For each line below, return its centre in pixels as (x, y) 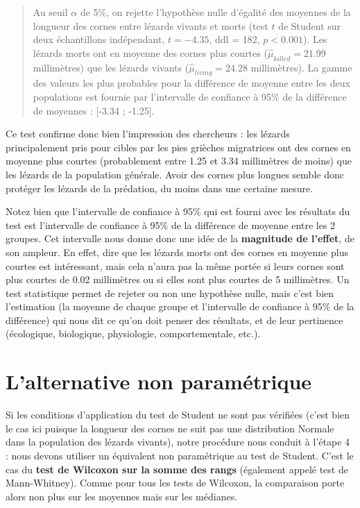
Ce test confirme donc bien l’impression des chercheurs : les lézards (148, 134)
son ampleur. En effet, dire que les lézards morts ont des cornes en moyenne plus (177, 252)
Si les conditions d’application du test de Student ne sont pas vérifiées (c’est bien (178, 415)
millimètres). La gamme (301, 67)
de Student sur (310, 25)
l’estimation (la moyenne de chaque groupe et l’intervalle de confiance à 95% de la (180, 306)
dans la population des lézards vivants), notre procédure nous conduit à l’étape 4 (178, 442)
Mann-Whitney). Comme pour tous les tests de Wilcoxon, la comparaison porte (175, 483)
